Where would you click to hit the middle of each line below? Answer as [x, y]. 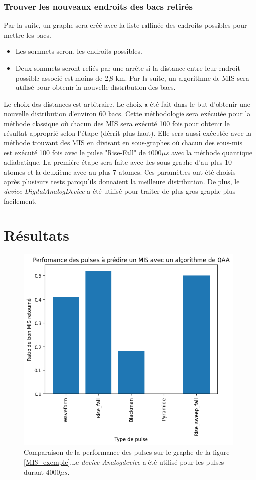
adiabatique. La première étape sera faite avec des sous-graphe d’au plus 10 [118, 162]
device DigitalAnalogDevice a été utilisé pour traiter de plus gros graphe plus [120, 191]
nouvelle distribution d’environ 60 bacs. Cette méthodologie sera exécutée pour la [127, 113]
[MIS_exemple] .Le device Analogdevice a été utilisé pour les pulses [124, 462]
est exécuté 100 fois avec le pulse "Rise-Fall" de [75, 152]
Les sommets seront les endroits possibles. [79, 51]
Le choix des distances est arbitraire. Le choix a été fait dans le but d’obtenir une [127, 104]
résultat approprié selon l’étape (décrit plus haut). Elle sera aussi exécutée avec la [128, 133]
